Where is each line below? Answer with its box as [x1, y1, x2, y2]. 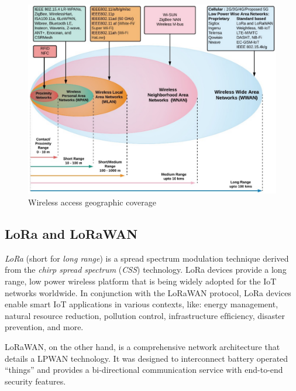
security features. [5, 375, 66, 387]
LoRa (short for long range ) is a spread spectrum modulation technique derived [5, 252, 289, 264]
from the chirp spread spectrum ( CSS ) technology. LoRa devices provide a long [5, 263, 287, 276]
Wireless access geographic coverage [28, 196, 156, 208]
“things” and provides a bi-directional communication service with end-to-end [5, 363, 283, 376]
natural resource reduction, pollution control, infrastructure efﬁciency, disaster [5, 309, 285, 321]
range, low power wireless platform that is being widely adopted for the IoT [5, 275, 277, 287]
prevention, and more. [5, 321, 84, 333]
